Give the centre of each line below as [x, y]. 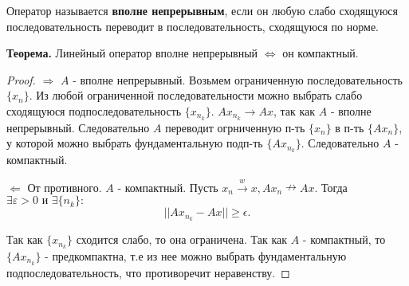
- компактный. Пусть [168, 187]
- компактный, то [344, 239]
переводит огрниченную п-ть [235, 127]
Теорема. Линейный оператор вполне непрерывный [132, 53]
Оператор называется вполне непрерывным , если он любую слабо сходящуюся [203, 10]
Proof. [21, 79]
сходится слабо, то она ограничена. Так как [182, 239]
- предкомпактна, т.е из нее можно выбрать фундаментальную [196, 255]
